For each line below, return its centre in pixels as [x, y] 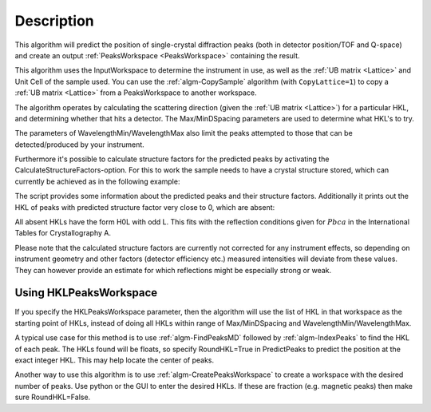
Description [55, 21]
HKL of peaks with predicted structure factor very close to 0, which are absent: [145, 207]
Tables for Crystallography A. [63, 233]
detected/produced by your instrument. [80, 145]
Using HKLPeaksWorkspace [86, 293]
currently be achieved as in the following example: [97, 181]
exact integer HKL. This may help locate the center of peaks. [115, 360]
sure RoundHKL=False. [53, 397]
